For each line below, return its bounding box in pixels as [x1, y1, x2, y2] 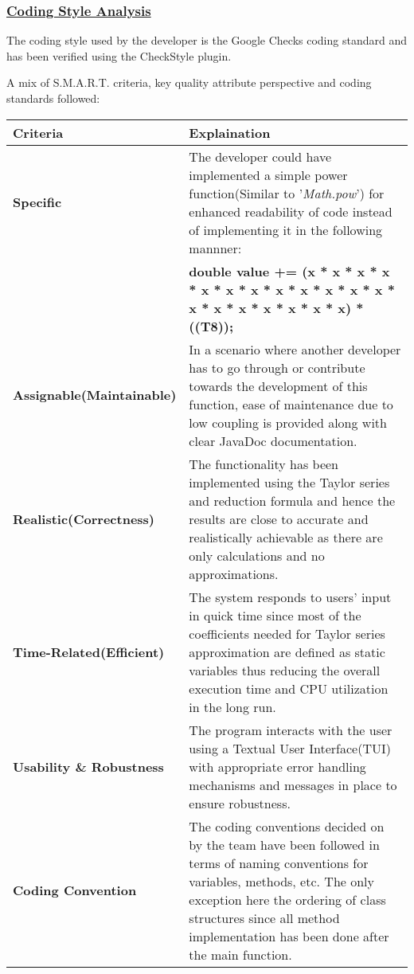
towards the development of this [189, 376, 368, 395]
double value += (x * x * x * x [189, 261, 390, 280]
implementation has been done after [189, 926, 389, 945]
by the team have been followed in [189, 835, 380, 854]
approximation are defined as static [189, 642, 385, 661]
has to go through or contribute [189, 358, 365, 377]
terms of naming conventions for [189, 853, 369, 872]
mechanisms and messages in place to [189, 775, 397, 794]
